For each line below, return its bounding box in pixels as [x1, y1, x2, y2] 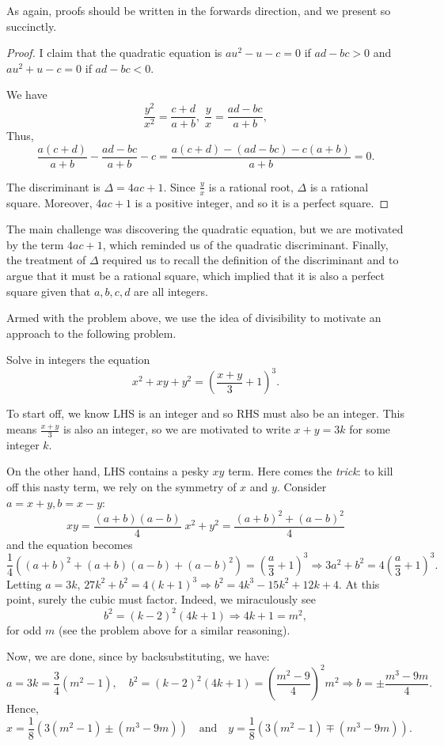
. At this [338, 575, 380, 592]
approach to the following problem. [6, 324, 176, 341]
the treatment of [6, 252, 86, 268]
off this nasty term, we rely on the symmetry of [6, 479, 237, 495]
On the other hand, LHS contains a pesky [6, 463, 209, 479]
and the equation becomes [6, 536, 133, 552]
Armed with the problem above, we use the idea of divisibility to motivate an [6, 309, 381, 326]
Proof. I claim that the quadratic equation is [6, 44, 222, 61]
